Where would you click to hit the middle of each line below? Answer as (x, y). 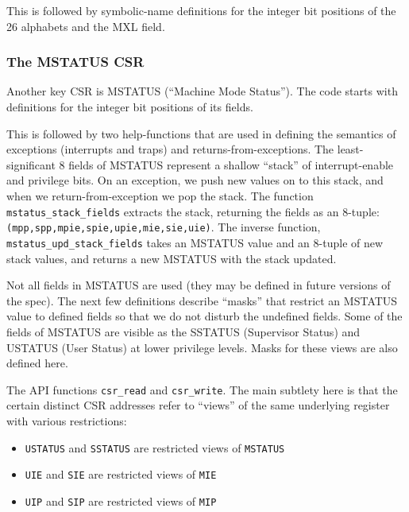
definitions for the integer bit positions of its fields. (130, 107)
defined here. (37, 363)
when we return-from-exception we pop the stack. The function (160, 195)
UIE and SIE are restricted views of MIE (121, 474)
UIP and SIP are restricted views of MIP (121, 500)
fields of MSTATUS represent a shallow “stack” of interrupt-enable (231, 164)
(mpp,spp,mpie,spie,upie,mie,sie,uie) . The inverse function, (164, 227)
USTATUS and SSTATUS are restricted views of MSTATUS (155, 447)
